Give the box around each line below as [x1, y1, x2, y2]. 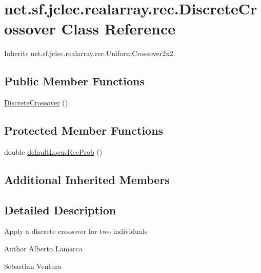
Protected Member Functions [4, 122, 164, 138]
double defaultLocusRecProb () [4, 146, 103, 157]
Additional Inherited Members [4, 171, 170, 187]
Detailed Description [4, 202, 116, 217]
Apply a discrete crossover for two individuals [4, 226, 148, 236]
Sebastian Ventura [4, 260, 62, 271]
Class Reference [61, 18, 176, 39]
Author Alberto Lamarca [4, 243, 83, 254]
